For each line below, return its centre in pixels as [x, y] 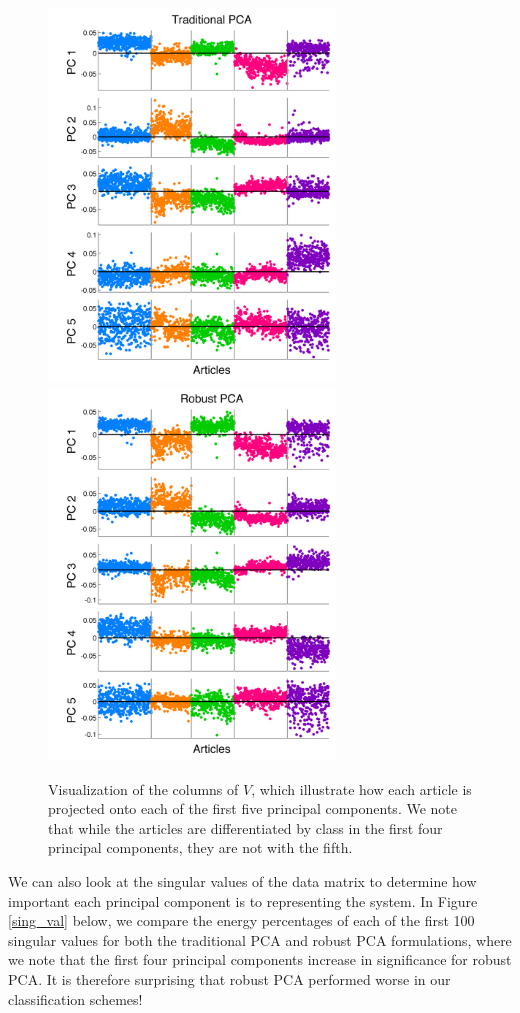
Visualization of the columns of [143, 788]
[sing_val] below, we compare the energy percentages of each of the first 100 [241, 920]
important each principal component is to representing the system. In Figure [243, 900]
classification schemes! [75, 998]
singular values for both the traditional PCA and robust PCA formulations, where [260, 939]
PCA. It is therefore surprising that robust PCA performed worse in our [229, 979]
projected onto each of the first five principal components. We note [252, 808]
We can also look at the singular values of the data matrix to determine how [242, 881]
